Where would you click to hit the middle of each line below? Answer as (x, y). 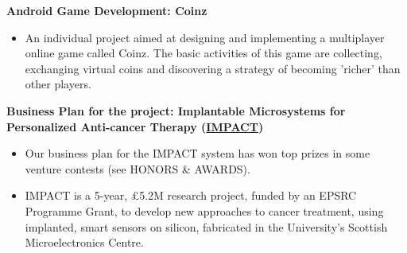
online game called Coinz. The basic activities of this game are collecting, (203, 53)
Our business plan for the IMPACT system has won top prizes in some (198, 153)
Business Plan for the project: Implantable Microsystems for (176, 110)
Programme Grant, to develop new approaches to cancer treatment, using (204, 210)
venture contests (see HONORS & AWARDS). (138, 168)
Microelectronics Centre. (84, 242)
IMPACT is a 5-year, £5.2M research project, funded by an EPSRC (191, 195)
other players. (58, 84)
